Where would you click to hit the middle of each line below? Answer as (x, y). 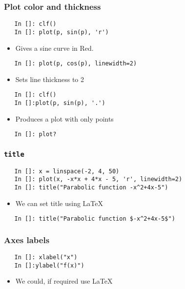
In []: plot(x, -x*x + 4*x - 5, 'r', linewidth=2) (98, 179)
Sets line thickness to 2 (50, 79)
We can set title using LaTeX (59, 203)
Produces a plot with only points (64, 118)
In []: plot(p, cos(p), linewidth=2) (76, 64)
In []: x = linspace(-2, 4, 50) (67, 171)
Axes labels (27, 239)
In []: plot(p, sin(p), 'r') (62, 32)
